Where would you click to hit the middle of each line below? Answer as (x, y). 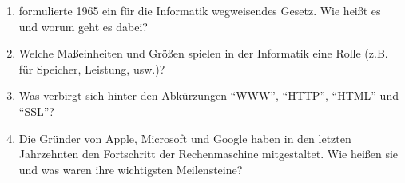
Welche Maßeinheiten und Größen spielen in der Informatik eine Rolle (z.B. (203, 53)
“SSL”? (36, 111)
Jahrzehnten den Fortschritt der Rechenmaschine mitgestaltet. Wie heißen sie (208, 154)
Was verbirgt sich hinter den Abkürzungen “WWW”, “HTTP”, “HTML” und (208, 95)
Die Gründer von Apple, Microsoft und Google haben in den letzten (185, 138)
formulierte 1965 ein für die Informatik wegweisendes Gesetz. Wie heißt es (200, 10)
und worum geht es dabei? (83, 26)
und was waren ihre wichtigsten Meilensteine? (131, 169)
